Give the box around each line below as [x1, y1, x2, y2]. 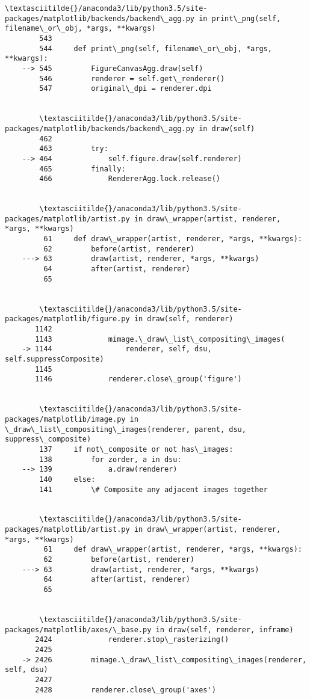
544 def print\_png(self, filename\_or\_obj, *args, [39, 44, 272, 53]
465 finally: [39, 164, 126, 173]
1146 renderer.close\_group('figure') [35, 375, 242, 384]
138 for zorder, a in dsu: [39, 455, 182, 464]
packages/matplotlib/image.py [5, 414, 126, 423]
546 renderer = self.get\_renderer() [39, 74, 225, 83]
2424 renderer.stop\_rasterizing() [35, 635, 229, 644]
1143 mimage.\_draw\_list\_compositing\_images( [35, 334, 285, 343]
